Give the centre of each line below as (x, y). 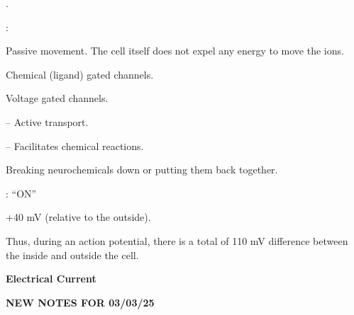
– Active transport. (47, 121)
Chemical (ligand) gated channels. (80, 74)
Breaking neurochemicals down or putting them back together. (142, 170)
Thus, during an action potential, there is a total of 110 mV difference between (177, 240)
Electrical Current (51, 279)
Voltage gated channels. (57, 98)
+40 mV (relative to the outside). (78, 217)
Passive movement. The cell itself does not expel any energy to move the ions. (175, 51)
